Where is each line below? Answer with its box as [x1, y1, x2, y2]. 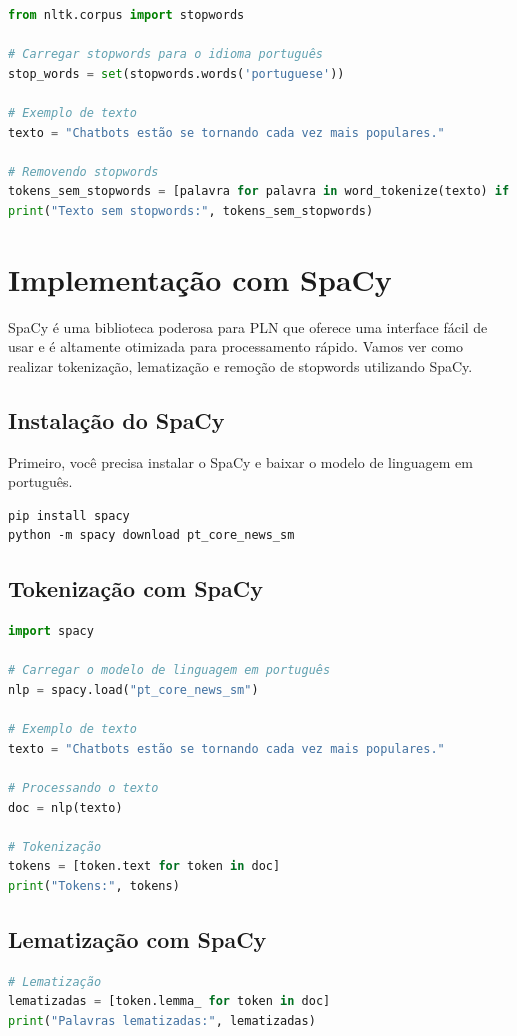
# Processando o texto [8, 780, 159, 795]
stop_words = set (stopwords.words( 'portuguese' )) [8, 66, 345, 81]
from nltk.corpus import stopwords [8, 8, 245, 22]
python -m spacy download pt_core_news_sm [8, 528, 295, 543]
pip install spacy [8, 508, 130, 523]
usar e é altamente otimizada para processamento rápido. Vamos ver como [8, 336, 464, 357]
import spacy [8, 624, 94, 639]
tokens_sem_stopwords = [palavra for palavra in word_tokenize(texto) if [8, 184, 510, 199]
